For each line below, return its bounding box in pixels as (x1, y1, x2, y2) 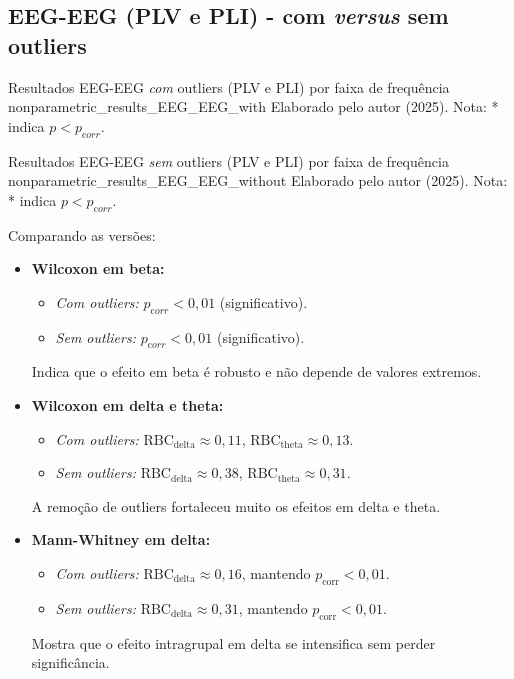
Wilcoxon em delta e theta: (31, 394, 224, 415)
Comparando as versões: (8, 224, 156, 245)
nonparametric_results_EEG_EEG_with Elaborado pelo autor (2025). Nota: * (8, 96, 499, 117)
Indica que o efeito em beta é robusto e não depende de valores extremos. (31, 361, 482, 382)
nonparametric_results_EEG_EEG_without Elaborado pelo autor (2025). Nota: (8, 170, 508, 191)
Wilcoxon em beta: (31, 258, 165, 279)
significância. (31, 652, 110, 673)
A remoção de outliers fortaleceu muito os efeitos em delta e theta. (31, 495, 441, 516)
